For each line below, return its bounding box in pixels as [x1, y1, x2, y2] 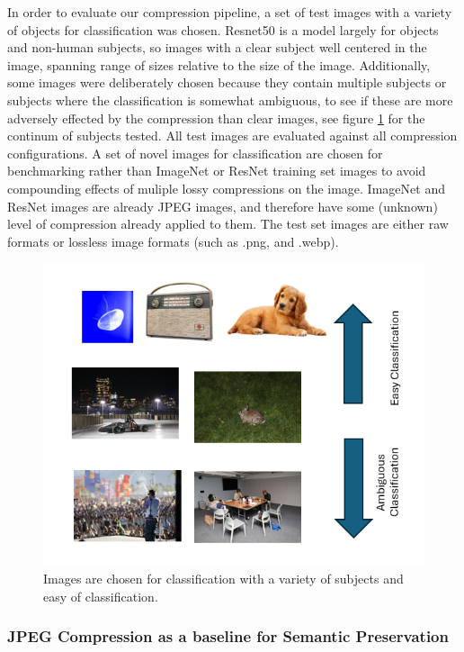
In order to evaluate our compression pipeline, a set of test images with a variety [7, 3, 452, 21]
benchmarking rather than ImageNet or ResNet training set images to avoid [7, 161, 426, 180]
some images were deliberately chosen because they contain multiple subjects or [7, 73, 447, 92]
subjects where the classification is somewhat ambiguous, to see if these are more [7, 90, 453, 109]
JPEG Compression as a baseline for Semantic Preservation [7, 625, 449, 647]
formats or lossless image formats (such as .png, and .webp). [7, 231, 339, 250]
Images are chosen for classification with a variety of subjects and [43, 568, 404, 587]
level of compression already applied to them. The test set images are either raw [7, 214, 449, 233]
